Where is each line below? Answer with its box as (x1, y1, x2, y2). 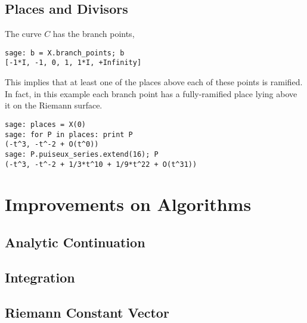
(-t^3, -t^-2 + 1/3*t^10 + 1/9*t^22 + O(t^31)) (5, 160, 197, 169)
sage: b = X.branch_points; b (5, 48, 125, 57)
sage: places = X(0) (5, 120, 86, 129)
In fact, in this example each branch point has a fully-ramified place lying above (5, 87, 297, 100)
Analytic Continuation (5, 232, 145, 251)
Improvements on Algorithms (5, 192, 252, 216)
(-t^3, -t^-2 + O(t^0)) (5, 140, 99, 149)
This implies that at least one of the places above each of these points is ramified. (5, 76, 303, 88)
